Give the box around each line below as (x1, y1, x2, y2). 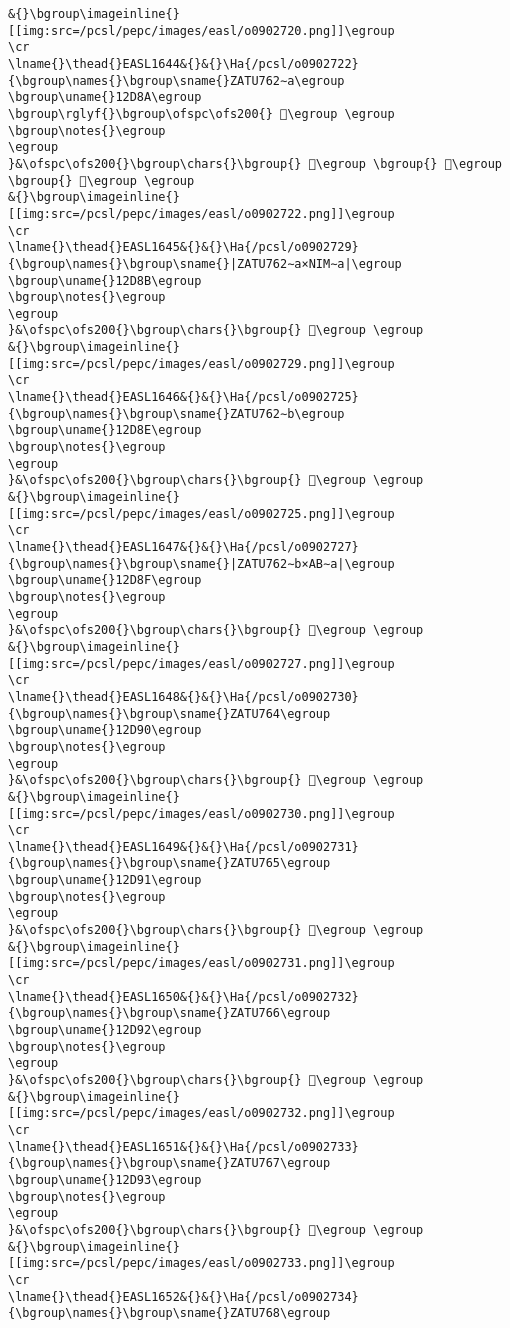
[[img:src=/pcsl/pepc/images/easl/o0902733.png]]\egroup (8, 1256, 395, 1271)
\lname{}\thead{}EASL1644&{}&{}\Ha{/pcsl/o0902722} (8, 56, 359, 71)
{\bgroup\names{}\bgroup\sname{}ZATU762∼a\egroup (8, 73, 345, 88)
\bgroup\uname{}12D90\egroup (8, 723, 202, 738)
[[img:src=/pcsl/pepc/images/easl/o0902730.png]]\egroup (8, 806, 395, 821)
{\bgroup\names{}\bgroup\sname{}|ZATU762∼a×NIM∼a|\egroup (8, 256, 402, 271)
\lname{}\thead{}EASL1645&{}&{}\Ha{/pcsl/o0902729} (8, 240, 359, 255)
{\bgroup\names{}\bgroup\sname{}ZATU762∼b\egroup (8, 406, 345, 421)
